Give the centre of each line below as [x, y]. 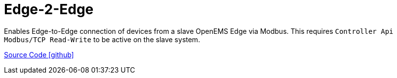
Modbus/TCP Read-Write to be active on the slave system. [102, 39]
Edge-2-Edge [49, 9]
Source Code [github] [39, 54]
